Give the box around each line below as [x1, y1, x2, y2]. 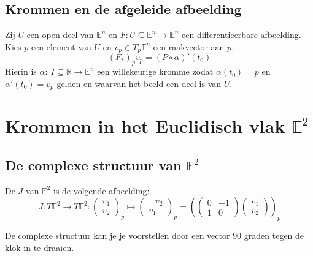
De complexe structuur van [5, 155, 182, 174]
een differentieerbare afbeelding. [182, 28, 301, 41]
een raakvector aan [153, 40, 225, 53]
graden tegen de [244, 229, 304, 242]
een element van [31, 40, 91, 53]
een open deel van [26, 28, 94, 41]
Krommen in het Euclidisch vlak [5, 113, 285, 138]
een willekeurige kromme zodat [97, 65, 214, 78]
